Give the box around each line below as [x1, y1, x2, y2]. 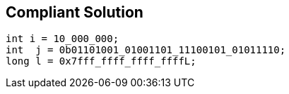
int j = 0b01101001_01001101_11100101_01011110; [6, 44, 286, 56]
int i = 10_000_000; [6, 33, 119, 45]
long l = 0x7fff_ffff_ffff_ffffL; [6, 55, 196, 67]
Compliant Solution [6, 4, 143, 21]
